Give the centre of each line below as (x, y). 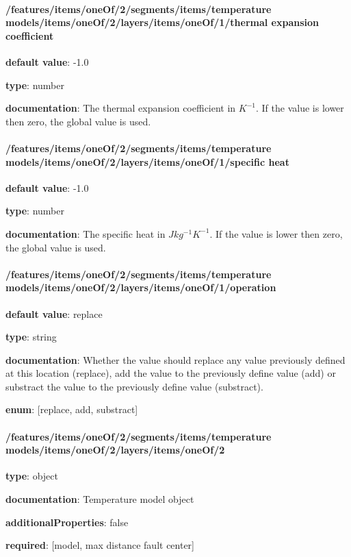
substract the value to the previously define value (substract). (134, 386)
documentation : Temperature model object (100, 499)
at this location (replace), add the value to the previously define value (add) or (171, 373)
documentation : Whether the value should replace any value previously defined (175, 359)
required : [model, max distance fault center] (100, 545)
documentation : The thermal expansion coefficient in (121, 108)
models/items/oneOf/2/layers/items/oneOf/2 (115, 450)
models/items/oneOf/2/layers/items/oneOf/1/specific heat (147, 161)
